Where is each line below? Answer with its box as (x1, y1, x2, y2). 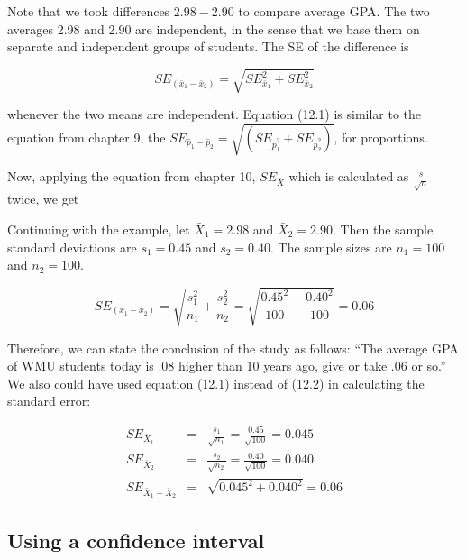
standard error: (7, 391, 91, 410)
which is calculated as (288, 167, 409, 186)
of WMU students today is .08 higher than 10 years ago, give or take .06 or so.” (7, 356, 446, 375)
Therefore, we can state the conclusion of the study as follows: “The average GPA (7, 338, 459, 357)
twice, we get (7, 189, 79, 208)
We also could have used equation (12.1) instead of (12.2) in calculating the (7, 373, 425, 392)
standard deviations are (7, 237, 137, 256)
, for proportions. (334, 127, 428, 146)
